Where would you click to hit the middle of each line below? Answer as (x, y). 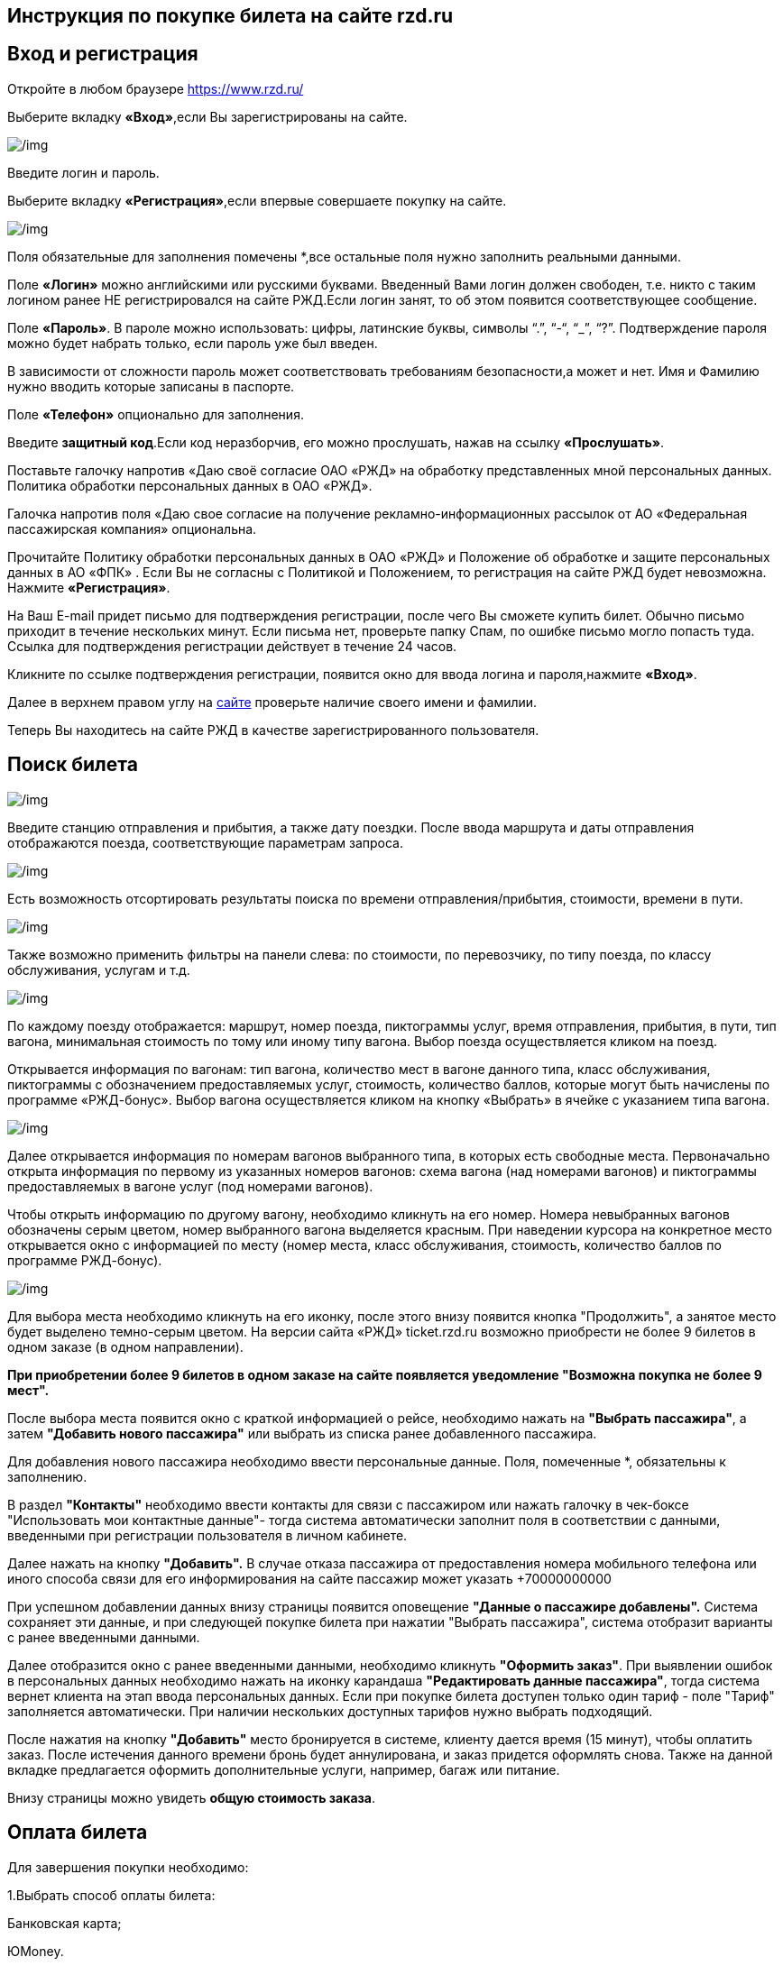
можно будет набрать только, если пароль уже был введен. (193, 343)
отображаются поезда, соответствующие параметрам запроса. (206, 842)
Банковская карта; (64, 1923)
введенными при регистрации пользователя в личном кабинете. (207, 1535)
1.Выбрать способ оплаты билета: (111, 1895)
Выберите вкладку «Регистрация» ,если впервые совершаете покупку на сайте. (257, 200)
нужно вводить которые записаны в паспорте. (151, 386)
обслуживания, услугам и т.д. (99, 969)
